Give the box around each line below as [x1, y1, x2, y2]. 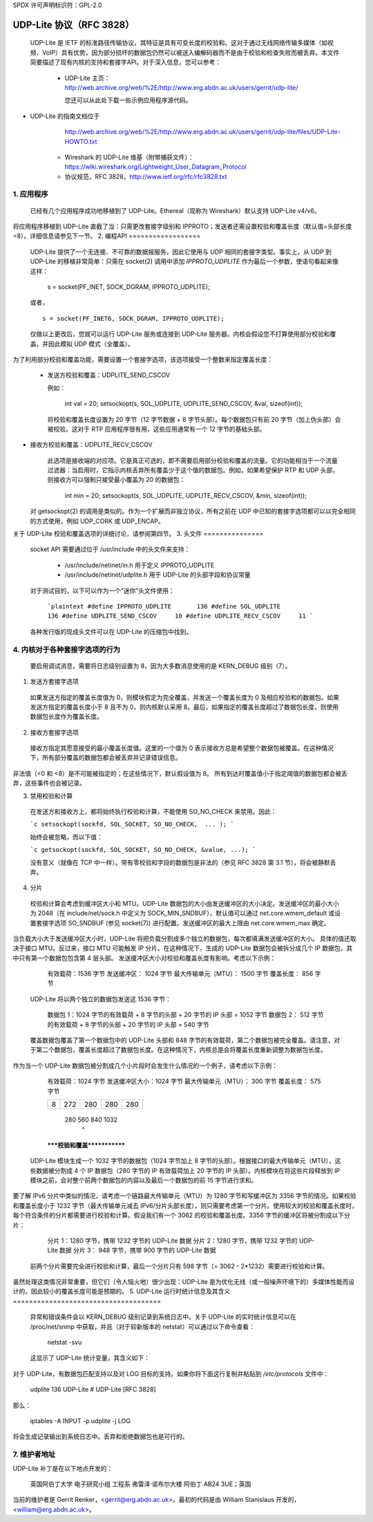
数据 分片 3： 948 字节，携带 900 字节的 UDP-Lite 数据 [59, 1246, 216, 1254]
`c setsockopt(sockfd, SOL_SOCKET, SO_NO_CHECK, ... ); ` [30, 820, 235, 828]
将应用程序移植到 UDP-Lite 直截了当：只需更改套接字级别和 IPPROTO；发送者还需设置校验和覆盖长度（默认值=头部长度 [12, 222, 352, 231]
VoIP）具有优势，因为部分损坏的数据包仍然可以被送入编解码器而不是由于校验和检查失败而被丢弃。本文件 [41, 48, 340, 57]
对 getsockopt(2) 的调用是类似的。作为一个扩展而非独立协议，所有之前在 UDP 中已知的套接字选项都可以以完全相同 [30, 507, 356, 515]
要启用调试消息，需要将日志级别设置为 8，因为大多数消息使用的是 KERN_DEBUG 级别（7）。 [30, 661, 291, 670]
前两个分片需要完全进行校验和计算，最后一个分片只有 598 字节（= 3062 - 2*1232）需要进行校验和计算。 [30, 1262, 329, 1270]
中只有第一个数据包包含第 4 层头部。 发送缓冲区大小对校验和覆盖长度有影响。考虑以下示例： [12, 954, 276, 962]
